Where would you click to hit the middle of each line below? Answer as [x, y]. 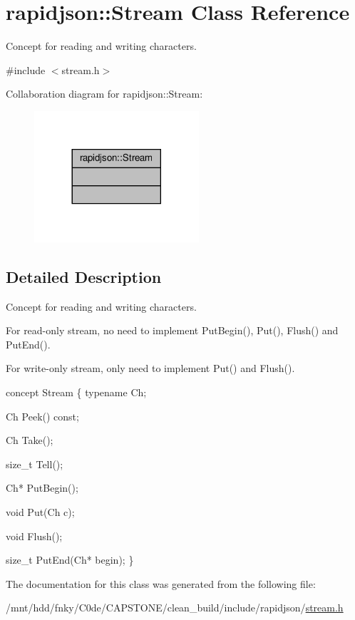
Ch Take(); [30, 440]
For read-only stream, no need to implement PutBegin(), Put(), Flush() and [172, 330]
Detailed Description [84, 276]
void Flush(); [34, 536]
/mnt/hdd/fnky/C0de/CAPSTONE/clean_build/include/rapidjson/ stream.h [175, 608]
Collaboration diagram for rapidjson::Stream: [104, 94]
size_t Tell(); [35, 464]
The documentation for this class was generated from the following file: [161, 583]
